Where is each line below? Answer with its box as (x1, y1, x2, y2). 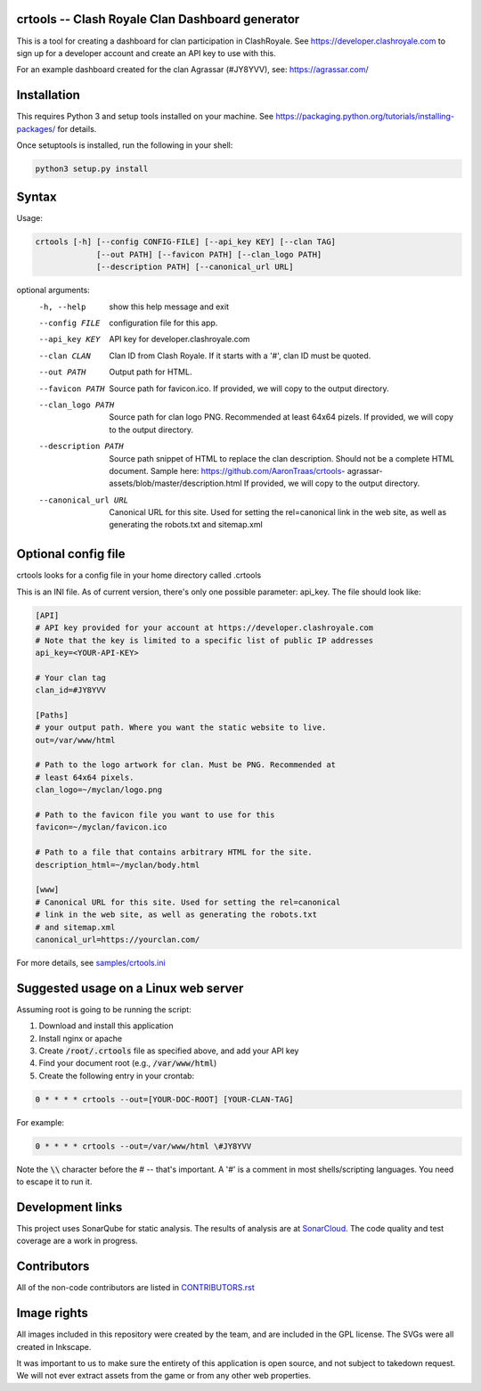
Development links (16, 1199, 123, 1215)
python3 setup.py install (35, 163, 149, 174)
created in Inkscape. (16, 1341, 92, 1352)
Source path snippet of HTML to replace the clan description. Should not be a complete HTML (109, 453, 454, 463)
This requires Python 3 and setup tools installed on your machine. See (16, 111, 274, 122)
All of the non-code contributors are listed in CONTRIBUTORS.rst (16, 1282, 255, 1293)
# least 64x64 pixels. (35, 772, 135, 782)
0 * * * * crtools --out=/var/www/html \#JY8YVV (35, 1141, 252, 1151)
